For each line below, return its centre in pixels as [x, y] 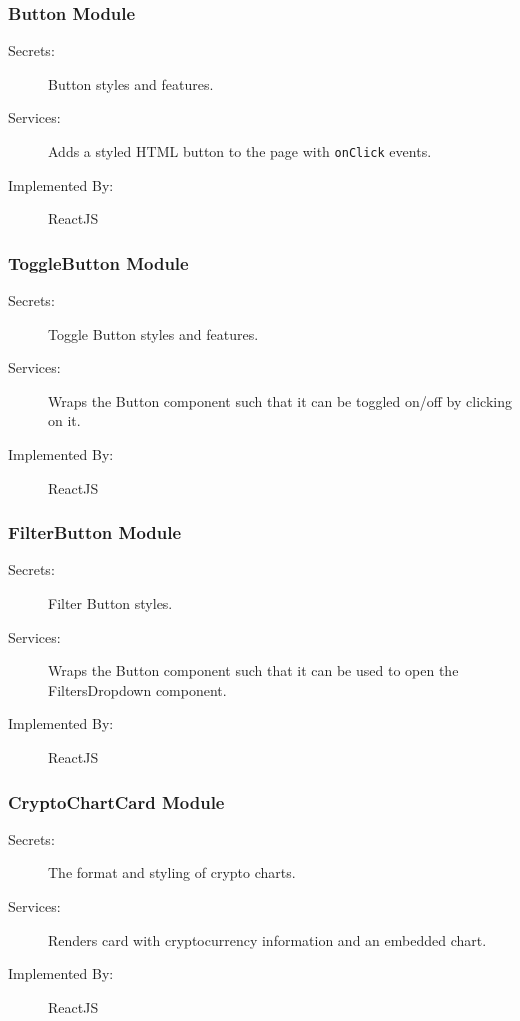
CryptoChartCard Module [116, 801]
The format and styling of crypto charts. [172, 872]
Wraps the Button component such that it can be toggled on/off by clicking [280, 400]
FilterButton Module [95, 532]
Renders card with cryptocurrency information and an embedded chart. [267, 939]
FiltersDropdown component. [137, 689]
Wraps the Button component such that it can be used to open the [253, 670]
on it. [64, 420]
